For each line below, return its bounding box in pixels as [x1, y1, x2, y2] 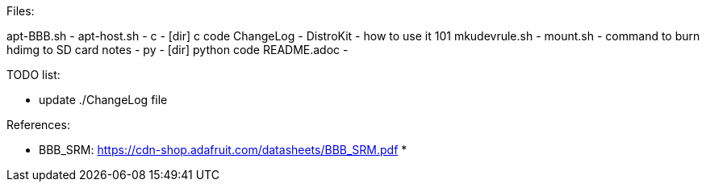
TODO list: [6, 68, 61, 81]
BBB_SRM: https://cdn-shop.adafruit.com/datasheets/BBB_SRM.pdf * [39, 143, 407, 157]
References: [6, 118, 70, 132]
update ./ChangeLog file [39, 93, 168, 107]
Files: [6, 4, 35, 18]
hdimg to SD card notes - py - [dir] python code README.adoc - [6, 43, 349, 56]
